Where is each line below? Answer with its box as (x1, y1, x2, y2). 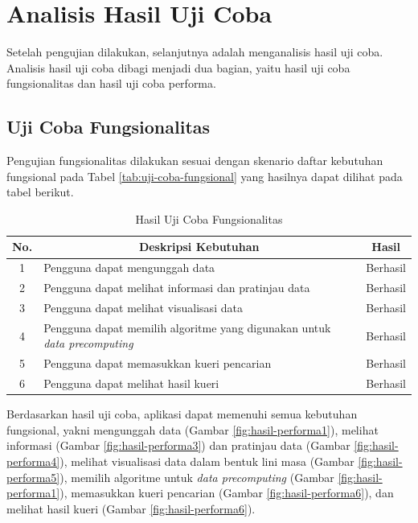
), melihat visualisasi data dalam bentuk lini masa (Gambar (59, 453, 354, 470)
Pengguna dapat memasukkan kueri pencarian (43, 355, 272, 372)
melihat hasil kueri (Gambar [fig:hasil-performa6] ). (6, 500, 256, 517)
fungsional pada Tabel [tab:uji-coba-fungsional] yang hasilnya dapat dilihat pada (6, 167, 403, 184)
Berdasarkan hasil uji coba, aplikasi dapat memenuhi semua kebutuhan (6, 406, 358, 422)
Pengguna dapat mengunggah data (43, 259, 215, 276)
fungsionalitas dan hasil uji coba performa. (6, 75, 216, 92)
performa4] (6, 453, 60, 470)
